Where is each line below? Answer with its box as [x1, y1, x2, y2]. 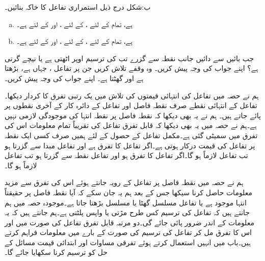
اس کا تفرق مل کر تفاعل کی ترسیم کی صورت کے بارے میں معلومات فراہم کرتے [5, 227, 252, 238]
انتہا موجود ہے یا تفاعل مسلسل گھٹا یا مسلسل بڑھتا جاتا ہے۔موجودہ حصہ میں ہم [5, 197, 247, 207]
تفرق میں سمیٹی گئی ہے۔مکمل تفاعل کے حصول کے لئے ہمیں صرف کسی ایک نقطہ [5, 129, 258, 140]
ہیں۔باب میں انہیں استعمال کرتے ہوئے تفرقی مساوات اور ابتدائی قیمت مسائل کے [5, 237, 251, 247]
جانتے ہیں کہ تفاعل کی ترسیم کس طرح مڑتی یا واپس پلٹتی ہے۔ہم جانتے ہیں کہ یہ [5, 207, 250, 218]
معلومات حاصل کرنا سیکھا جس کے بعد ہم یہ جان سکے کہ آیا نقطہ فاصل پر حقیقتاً [5, 187, 253, 197]
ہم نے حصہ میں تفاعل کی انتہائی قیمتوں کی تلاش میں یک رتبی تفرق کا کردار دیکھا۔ [5, 90, 259, 100]
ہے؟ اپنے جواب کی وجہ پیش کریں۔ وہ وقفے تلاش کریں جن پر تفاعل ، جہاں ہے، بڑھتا [5, 63, 258, 73]
